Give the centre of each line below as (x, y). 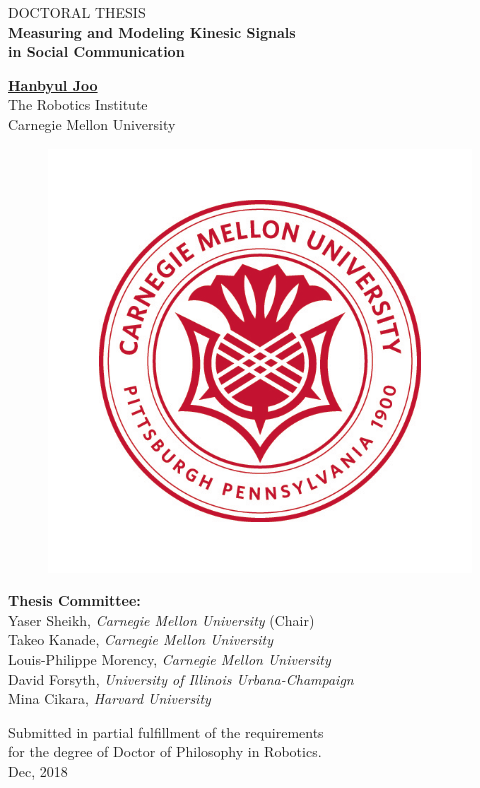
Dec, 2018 (38, 770)
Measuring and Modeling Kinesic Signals (152, 31)
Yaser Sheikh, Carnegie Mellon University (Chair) (161, 619)
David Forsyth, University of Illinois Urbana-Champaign (181, 678)
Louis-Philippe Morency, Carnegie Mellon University (169, 658)
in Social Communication (96, 51)
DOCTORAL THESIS (77, 12)
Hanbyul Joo (53, 84)
